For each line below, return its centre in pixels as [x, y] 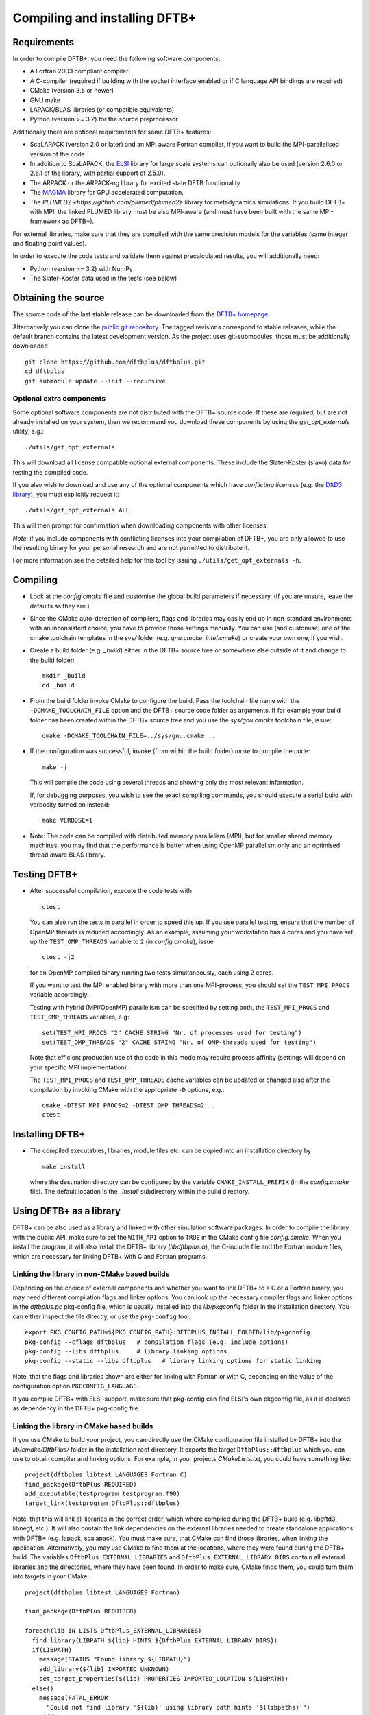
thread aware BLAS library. [67, 855]
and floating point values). [50, 244]
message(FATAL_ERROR [73, 1698]
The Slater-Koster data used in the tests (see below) [103, 279]
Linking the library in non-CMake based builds [91, 1274]
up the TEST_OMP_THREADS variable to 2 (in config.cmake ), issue [122, 941]
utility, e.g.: [28, 431]
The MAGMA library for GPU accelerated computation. [107, 193]
